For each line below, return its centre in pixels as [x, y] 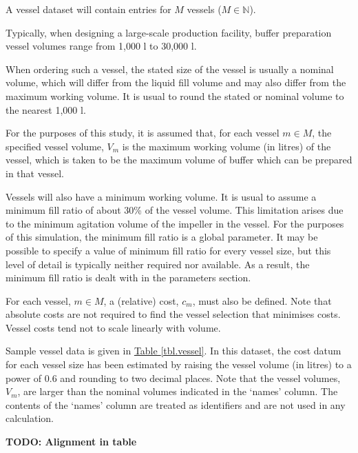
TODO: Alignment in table [71, 442]
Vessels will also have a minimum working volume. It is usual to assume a [161, 196]
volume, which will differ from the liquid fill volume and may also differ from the [176, 82]
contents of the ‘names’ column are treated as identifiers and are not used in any [176, 404]
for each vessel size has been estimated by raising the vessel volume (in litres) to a [179, 364]
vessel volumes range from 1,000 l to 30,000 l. [101, 46]
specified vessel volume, [55, 146]
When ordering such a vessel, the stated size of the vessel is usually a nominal [170, 69]
